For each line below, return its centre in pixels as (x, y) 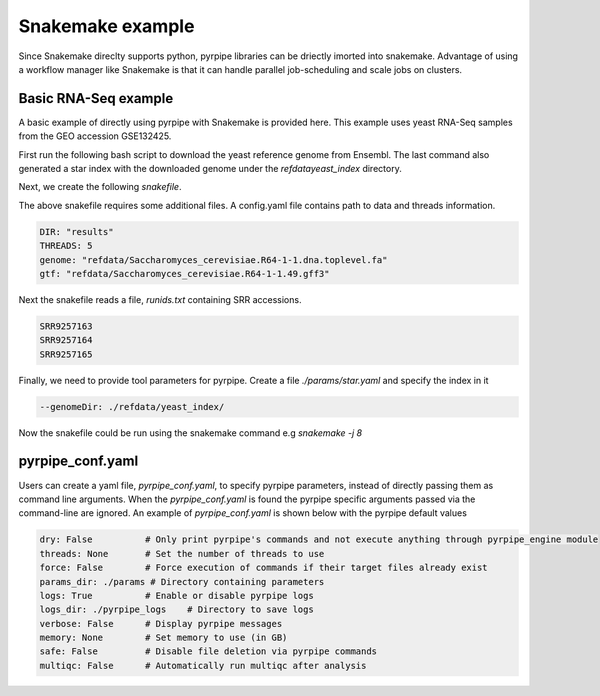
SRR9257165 (66, 354)
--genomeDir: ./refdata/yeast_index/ (132, 406)
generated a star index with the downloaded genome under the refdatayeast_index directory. (210, 169)
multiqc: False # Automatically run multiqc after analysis (203, 665)
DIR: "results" (76, 231)
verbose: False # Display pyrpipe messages (161, 623)
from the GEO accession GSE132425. (95, 136)
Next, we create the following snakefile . (100, 187)
